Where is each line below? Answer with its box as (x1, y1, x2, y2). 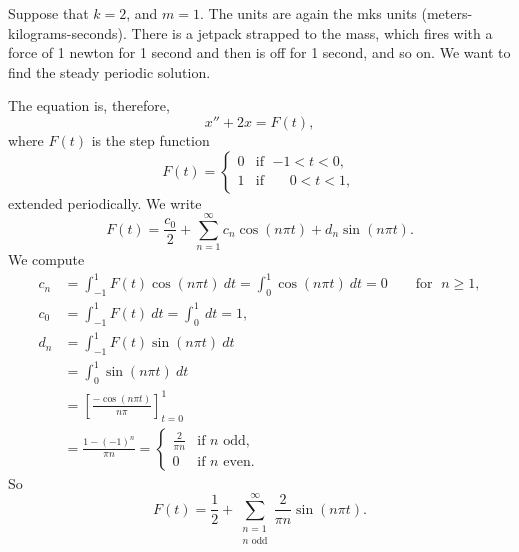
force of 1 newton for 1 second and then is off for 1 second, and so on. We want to (8, 42, 511, 63)
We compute (8, 249, 85, 270)
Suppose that (8, 3, 89, 23)
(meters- (421, 3, 473, 23)
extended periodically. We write (8, 192, 202, 213)
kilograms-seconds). (8, 22, 127, 43)
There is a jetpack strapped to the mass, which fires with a (131, 22, 493, 43)
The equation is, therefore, (8, 95, 170, 116)
